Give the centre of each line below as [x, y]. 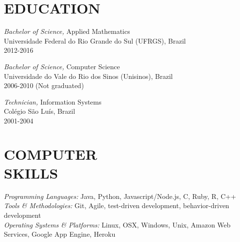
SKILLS [31, 173]
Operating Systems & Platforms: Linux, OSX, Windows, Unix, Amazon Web [117, 224]
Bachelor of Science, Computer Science [62, 66]
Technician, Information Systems [53, 101]
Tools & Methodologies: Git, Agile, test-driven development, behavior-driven [117, 205]
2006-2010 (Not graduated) [44, 85]
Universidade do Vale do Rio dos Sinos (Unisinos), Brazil [88, 76]
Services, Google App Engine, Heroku [60, 234]
